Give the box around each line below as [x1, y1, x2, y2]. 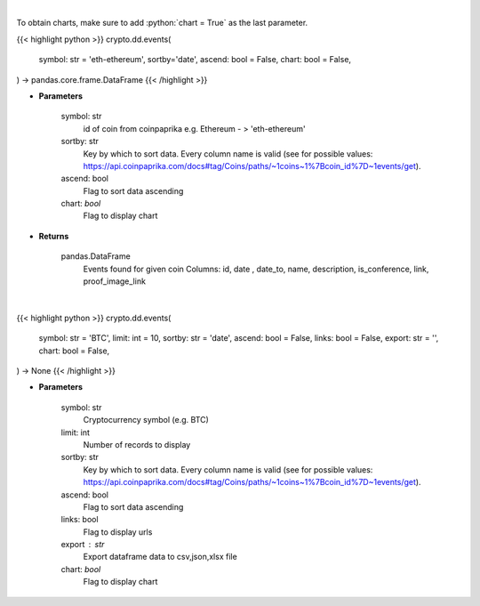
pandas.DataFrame [60, 251, 131, 262]
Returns [38, 230, 69, 241]
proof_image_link [83, 276, 147, 287]
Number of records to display [83, 439, 191, 449]
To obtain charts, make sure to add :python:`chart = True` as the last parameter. [16, 18, 308, 28]
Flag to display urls [83, 526, 153, 537]
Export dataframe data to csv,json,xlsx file [83, 552, 237, 562]
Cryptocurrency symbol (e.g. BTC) [83, 415, 209, 425]
